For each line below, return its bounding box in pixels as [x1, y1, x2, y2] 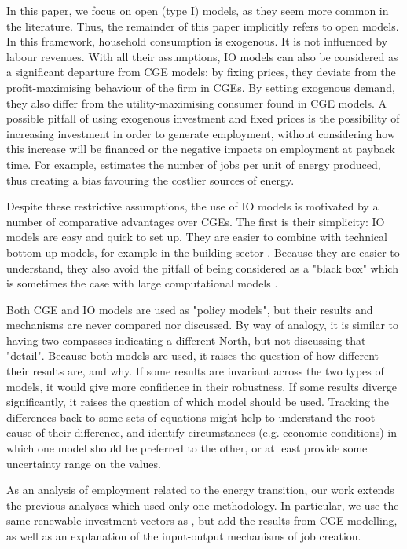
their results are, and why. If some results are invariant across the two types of [6, 363, 384, 379]
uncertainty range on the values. [6, 455, 161, 471]
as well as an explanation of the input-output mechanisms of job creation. [6, 528, 361, 544]
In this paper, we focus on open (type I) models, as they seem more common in [6, 2, 389, 18]
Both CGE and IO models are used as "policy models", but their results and [6, 301, 373, 317]
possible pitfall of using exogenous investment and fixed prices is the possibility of [6, 110, 400, 126]
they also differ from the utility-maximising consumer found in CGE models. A [6, 94, 387, 111]
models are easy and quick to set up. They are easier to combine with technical [6, 229, 387, 245]
